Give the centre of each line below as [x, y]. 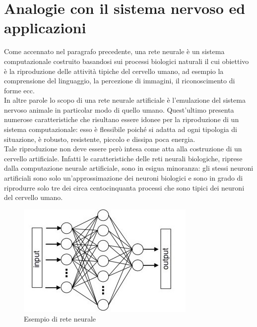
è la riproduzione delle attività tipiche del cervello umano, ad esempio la [114, 71]
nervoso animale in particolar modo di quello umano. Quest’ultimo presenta [119, 109]
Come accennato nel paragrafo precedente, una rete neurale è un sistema [114, 51]
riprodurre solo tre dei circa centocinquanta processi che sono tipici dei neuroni [124, 187]
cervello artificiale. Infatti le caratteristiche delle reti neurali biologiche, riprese [123, 158]
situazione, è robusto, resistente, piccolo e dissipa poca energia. [100, 139]
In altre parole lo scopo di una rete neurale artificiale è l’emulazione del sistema [125, 100]
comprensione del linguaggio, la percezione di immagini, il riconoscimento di [120, 81]
